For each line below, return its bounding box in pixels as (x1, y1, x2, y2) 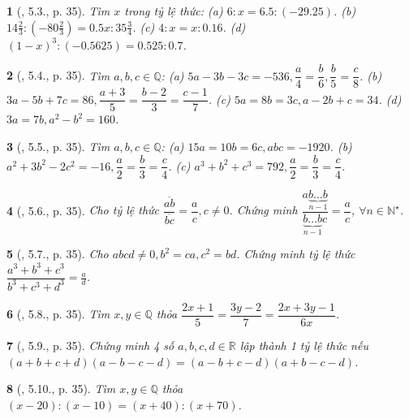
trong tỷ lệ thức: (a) (124, 2, 223, 19)
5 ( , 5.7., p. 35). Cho (6, 245, 109, 262)
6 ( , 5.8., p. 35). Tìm (6, 305, 110, 322)
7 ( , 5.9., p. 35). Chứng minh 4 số (6, 337, 174, 354)
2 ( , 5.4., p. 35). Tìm (6, 67, 110, 84)
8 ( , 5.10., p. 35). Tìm (6, 380, 116, 397)
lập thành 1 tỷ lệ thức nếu (239, 337, 368, 354)
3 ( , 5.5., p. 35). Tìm (6, 137, 110, 154)
